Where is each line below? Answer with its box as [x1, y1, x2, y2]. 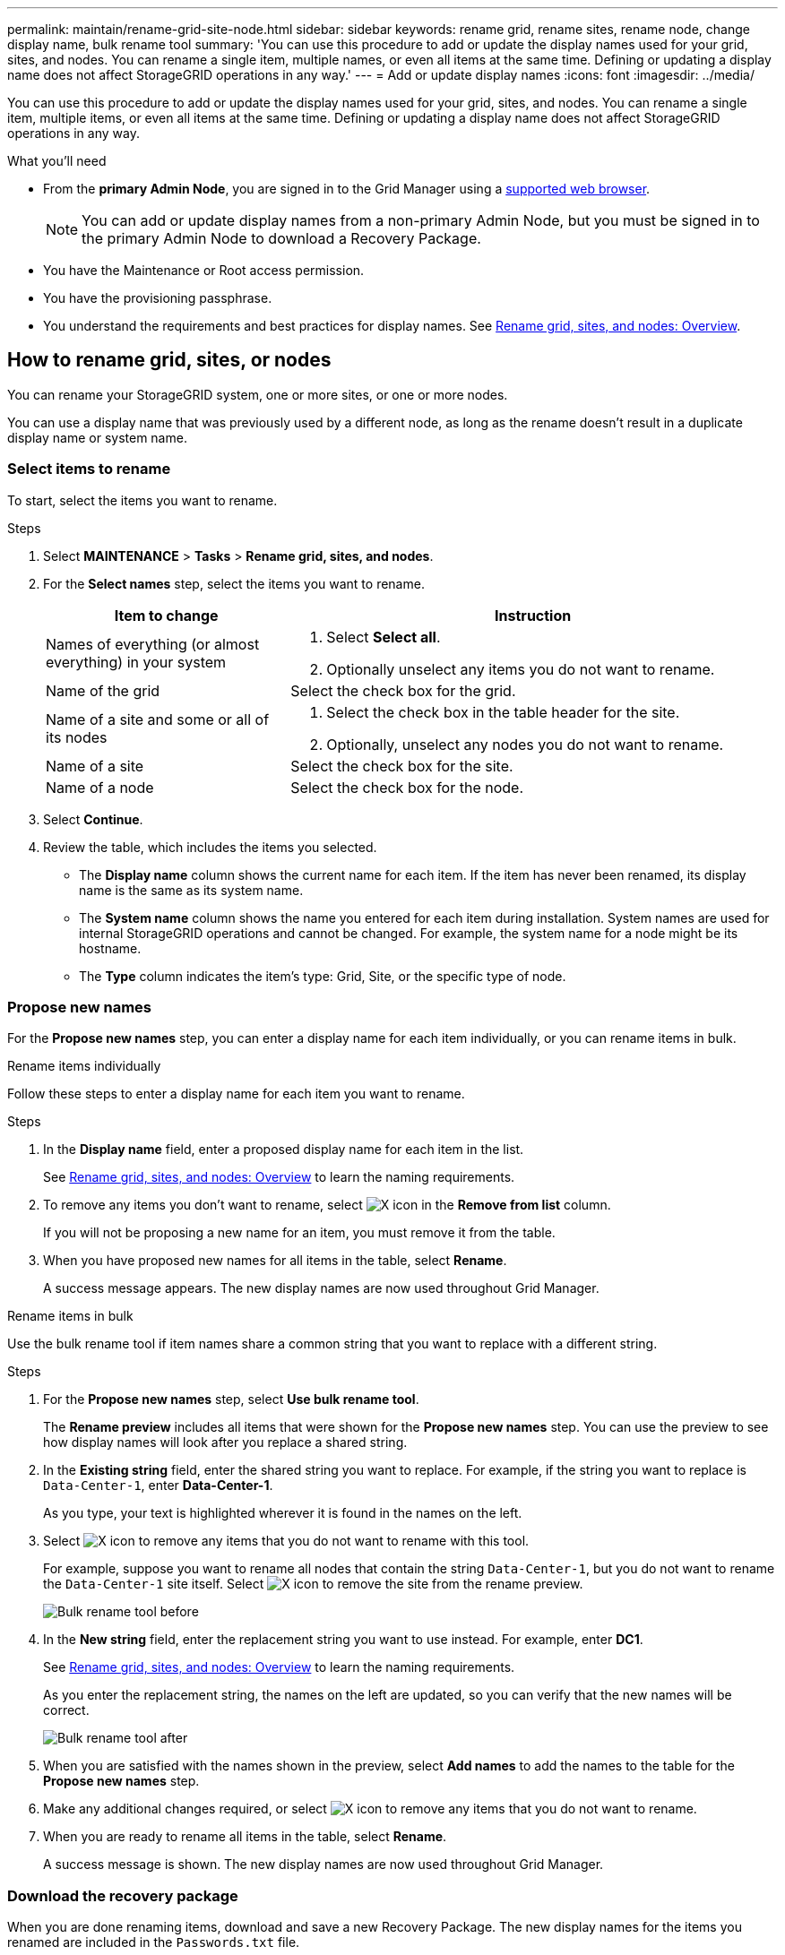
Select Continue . [43, 811, 143, 827]
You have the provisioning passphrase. [43, 290, 272, 306]
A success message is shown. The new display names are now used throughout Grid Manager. [43, 1856, 604, 1873]
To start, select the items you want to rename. [7, 492, 278, 508]
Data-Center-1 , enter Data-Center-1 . [43, 1477, 273, 1494]
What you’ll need [7, 153, 107, 168]
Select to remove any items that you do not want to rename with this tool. [43, 1533, 530, 1549]
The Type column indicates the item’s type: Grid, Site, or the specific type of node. [79, 968, 566, 984]
